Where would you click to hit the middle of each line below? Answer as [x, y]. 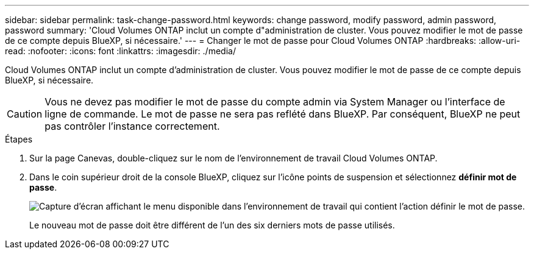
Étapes [19, 139]
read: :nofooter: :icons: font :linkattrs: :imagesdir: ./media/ [120, 51]
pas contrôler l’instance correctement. [132, 126]
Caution [25, 114]
